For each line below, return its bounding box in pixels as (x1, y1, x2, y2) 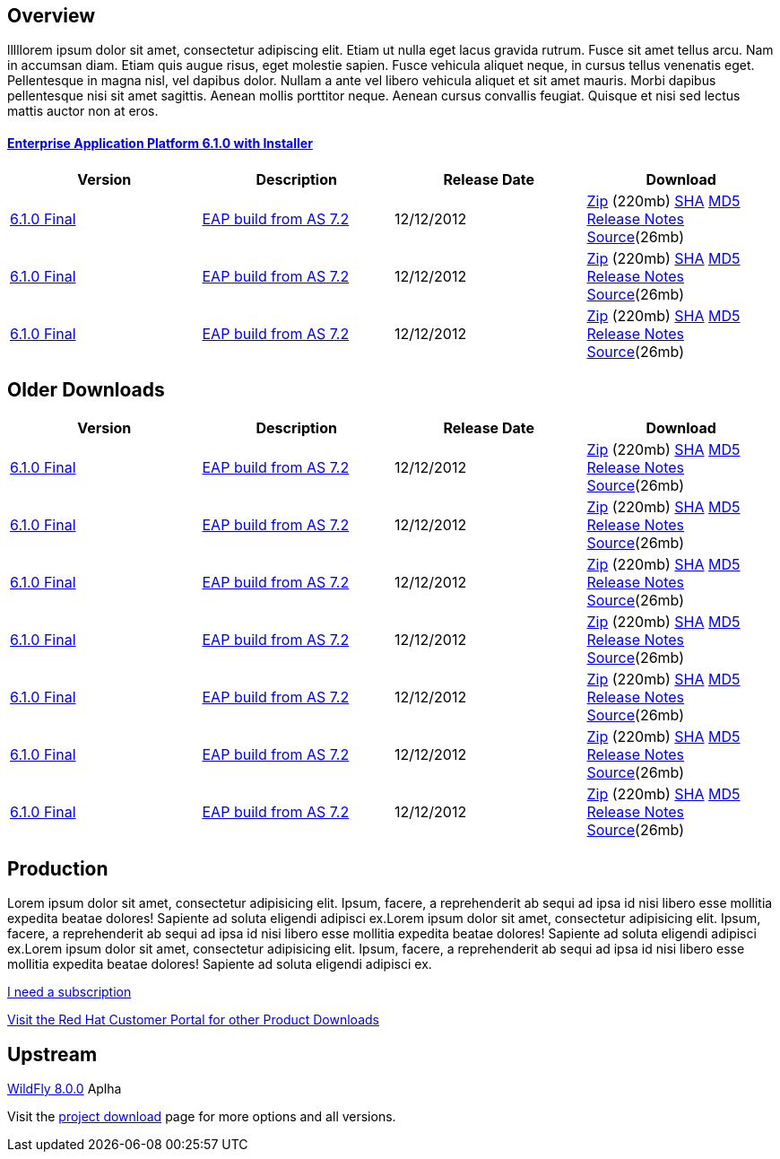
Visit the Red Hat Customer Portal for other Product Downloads (7, 1012, 379, 1028)
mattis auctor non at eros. (7, 103, 159, 119)
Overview (7, 4, 96, 27)
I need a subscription (7, 984, 132, 1000)
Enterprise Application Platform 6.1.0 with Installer (7, 135, 313, 152)
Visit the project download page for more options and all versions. (7, 1109, 396, 1125)
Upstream (7, 1042, 98, 1066)
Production (7, 857, 108, 880)
